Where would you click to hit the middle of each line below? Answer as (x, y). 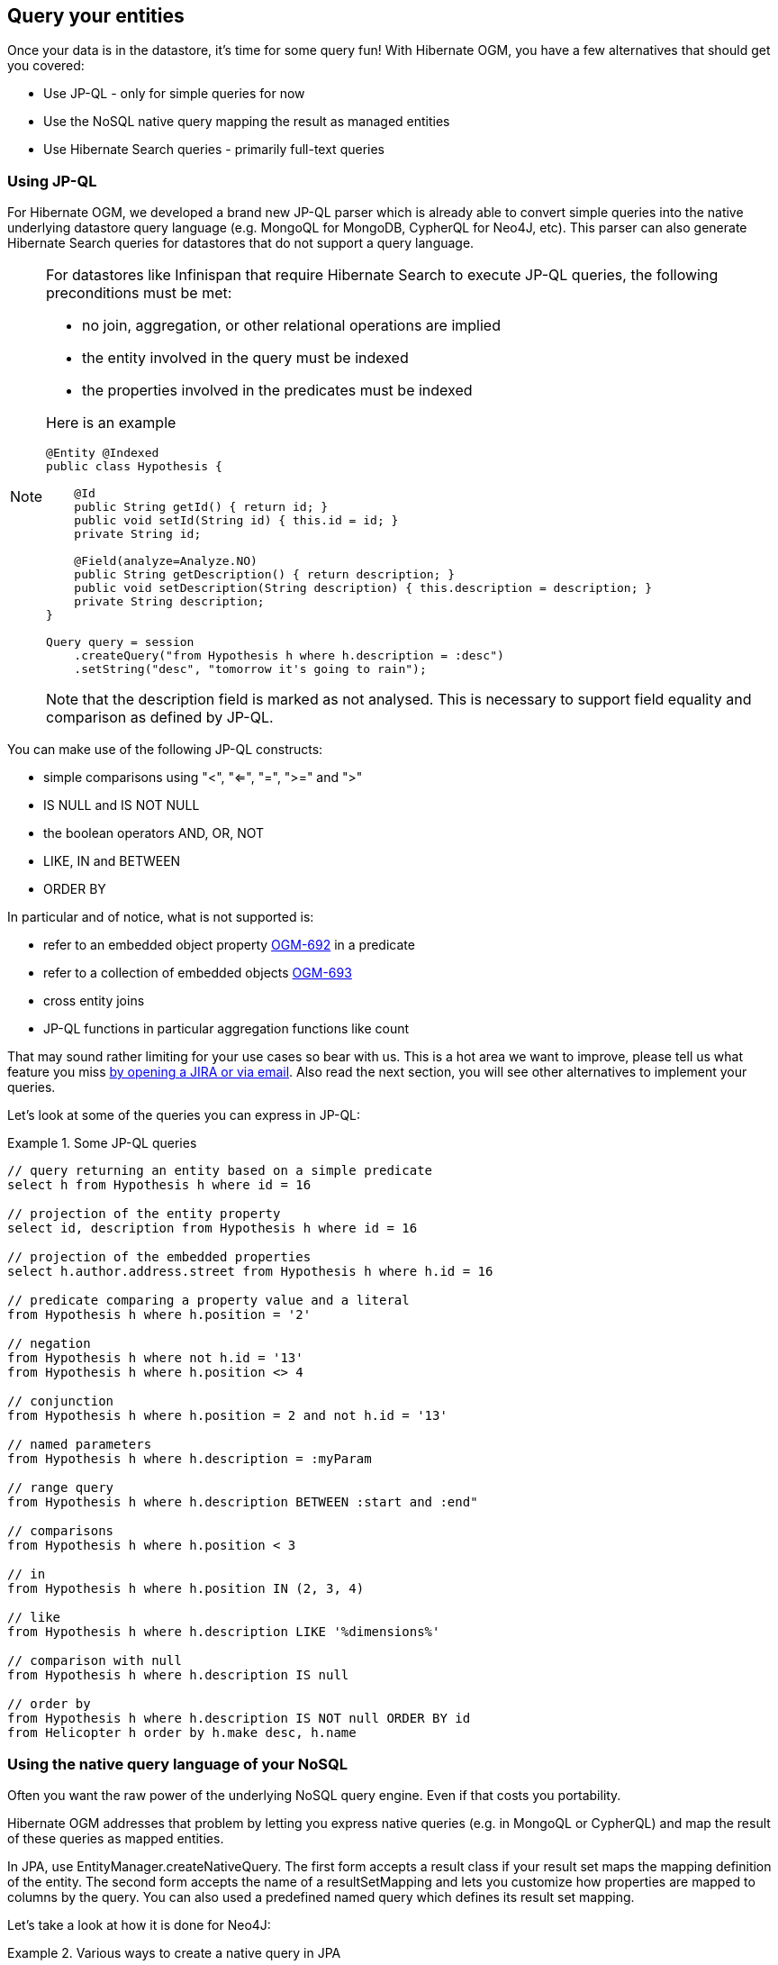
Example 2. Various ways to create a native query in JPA (174, 1952)
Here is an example (111, 423)
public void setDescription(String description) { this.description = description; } (363, 588)
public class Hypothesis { (134, 467)
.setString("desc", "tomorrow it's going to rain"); (250, 669)
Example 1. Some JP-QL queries (102, 1143)
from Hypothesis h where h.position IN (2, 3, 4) (186, 1589)
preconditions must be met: (139, 293)
